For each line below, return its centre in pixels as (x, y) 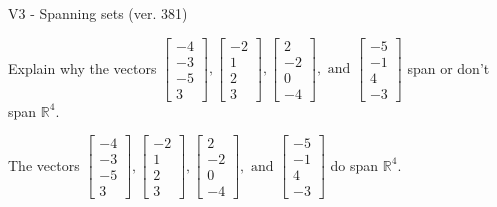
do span (354, 164)
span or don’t (448, 67)
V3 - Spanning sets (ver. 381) (98, 13)
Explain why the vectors (82, 67)
